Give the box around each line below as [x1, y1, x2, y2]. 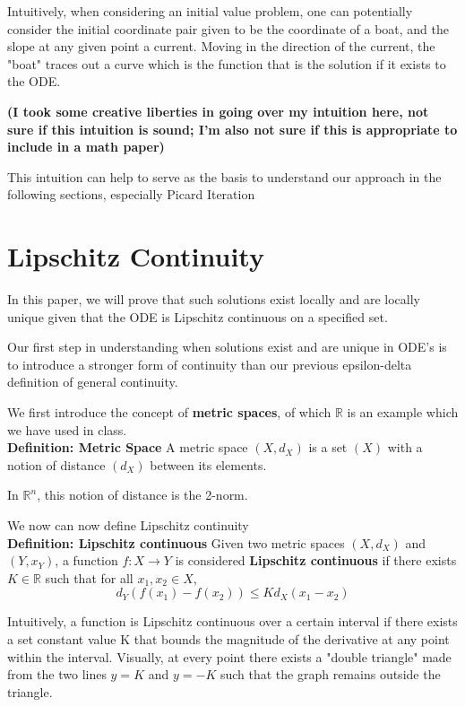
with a [387, 438, 423, 457]
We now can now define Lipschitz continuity [7, 516, 249, 534]
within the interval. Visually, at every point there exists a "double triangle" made [7, 647, 452, 666]
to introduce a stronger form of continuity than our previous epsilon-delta [7, 354, 412, 373]
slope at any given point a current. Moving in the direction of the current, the [7, 37, 435, 56]
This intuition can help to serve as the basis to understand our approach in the [7, 167, 442, 186]
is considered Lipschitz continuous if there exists [175, 551, 457, 570]
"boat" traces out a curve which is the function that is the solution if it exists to [7, 54, 446, 73]
